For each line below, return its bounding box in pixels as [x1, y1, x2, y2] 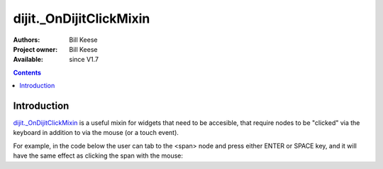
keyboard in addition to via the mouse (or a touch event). [13, 129, 179, 137]
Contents [13, 68, 42, 77]
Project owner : [13, 45, 58, 53]
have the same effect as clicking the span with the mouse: [13, 151, 184, 160]
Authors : [13, 36, 40, 44]
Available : [13, 55, 44, 64]
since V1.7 [69, 55, 99, 64]
